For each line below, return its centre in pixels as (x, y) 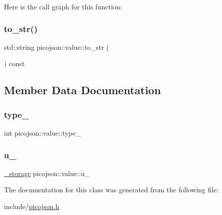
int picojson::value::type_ (42, 133)
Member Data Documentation (83, 90)
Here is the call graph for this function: (63, 6)
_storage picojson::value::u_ (47, 173)
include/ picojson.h (32, 206)
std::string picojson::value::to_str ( (56, 47)
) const (15, 63)
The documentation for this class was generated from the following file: (111, 190)
